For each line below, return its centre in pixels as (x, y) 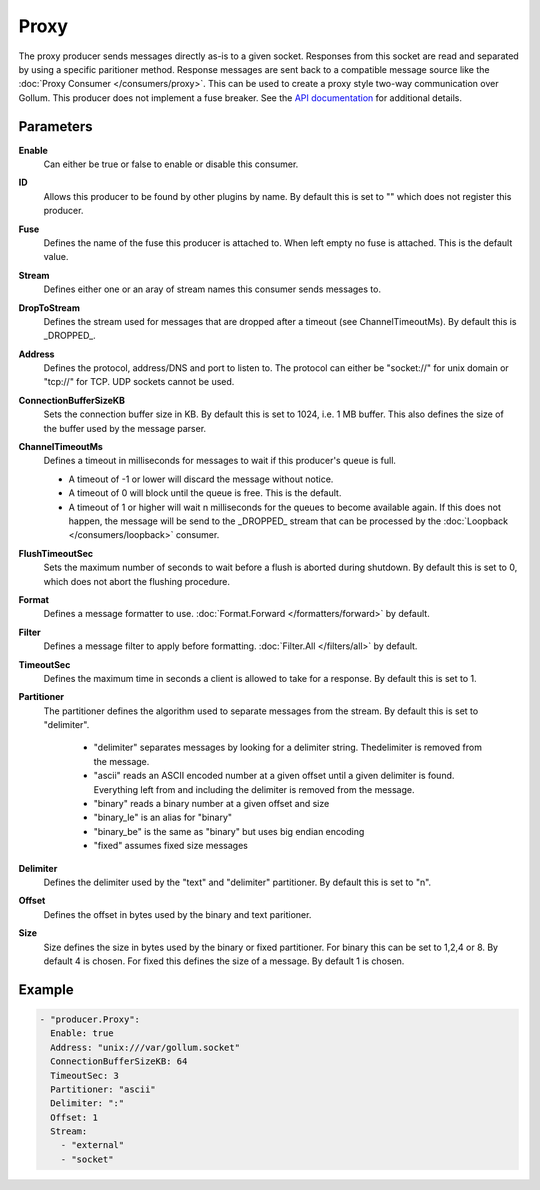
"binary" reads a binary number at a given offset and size (211, 804)
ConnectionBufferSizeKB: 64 (119, 1061)
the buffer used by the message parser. (125, 428)
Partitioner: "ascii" (103, 1089)
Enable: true (82, 1033)
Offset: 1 (74, 1117)
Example (46, 989)
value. (56, 257)
